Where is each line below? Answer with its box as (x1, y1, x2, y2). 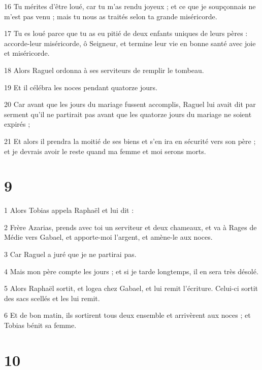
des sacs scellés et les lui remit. (4, 292, 100, 303)
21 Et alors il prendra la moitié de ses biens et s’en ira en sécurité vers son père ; (4, 135, 256, 146)
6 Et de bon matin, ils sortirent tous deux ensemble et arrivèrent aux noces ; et (4, 310, 251, 320)
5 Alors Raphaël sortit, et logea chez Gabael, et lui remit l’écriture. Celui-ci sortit (4, 283, 258, 293)
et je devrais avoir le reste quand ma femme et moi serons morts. (4, 145, 206, 156)
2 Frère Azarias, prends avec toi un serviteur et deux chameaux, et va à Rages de (4, 221, 257, 232)
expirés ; (4, 119, 30, 129)
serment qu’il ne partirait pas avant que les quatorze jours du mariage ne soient (4, 108, 252, 119)
